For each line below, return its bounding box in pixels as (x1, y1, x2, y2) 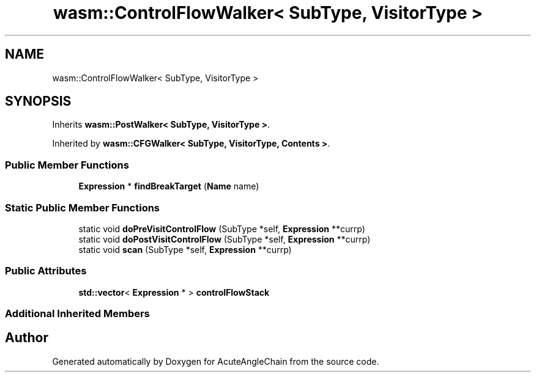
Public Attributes (5, 265, 87, 277)
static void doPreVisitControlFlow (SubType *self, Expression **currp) (78, 223, 365, 234)
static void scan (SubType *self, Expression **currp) (78, 244, 292, 255)
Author (5, 330, 48, 346)
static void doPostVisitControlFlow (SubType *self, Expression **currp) (78, 233, 371, 244)
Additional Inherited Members (5, 307, 150, 320)
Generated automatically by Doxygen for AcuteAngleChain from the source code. (52, 356, 379, 367)
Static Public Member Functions (5, 201, 160, 214)
